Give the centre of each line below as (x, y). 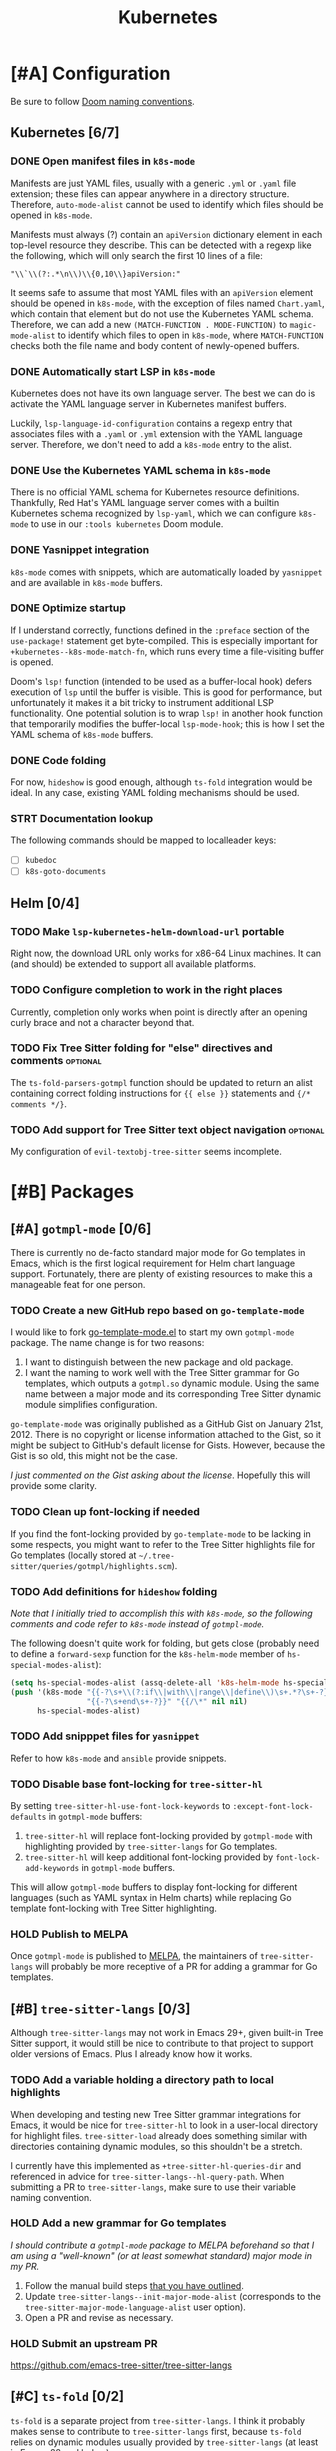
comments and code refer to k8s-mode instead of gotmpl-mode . (137, 1624)
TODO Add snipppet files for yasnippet (105, 1736)
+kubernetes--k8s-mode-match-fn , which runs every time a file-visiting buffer (167, 651)
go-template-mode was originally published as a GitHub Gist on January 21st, (167, 1424)
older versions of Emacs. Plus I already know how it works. (131, 2054)
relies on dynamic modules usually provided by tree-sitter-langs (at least (164, 2442)
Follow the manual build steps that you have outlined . (134, 2285)
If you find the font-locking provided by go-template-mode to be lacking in (161, 1533)
